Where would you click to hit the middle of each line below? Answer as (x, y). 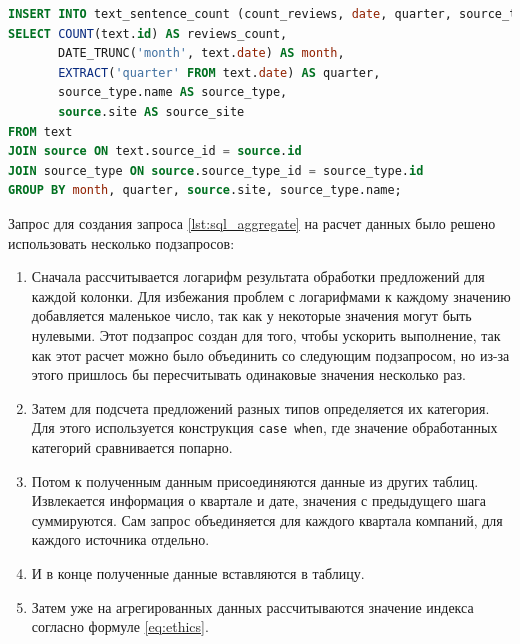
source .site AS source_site (151, 111)
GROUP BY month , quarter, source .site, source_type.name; (205, 190)
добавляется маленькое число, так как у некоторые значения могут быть (251, 315)
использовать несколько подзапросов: (121, 242)
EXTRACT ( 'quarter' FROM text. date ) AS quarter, (219, 72)
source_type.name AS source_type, (173, 92)
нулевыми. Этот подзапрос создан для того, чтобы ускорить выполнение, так (266, 334)
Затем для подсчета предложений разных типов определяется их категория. (260, 407)
